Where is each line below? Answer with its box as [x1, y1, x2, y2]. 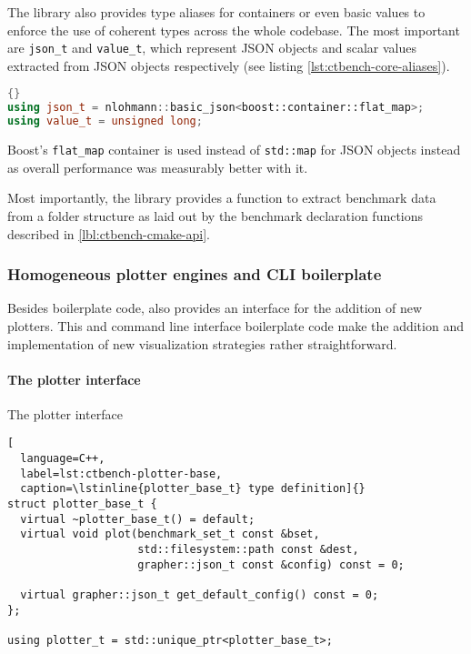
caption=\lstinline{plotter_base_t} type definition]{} [20, 482, 366, 496]
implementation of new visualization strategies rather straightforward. [7, 334, 397, 353]
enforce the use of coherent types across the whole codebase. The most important [7, 20, 460, 39]
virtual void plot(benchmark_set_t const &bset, [20, 528, 320, 541]
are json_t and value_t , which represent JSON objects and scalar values [7, 38, 416, 57]
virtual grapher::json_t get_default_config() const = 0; [20, 589, 379, 602]
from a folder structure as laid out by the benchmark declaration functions [7, 206, 424, 225]
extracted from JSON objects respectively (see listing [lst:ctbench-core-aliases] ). [7, 55, 450, 75]
